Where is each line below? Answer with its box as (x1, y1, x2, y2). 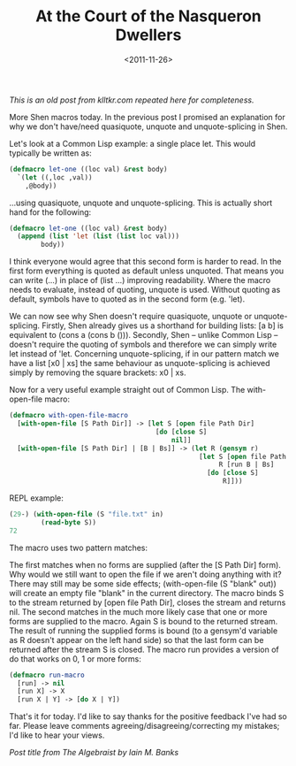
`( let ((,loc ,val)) (17, 172, 93, 182)
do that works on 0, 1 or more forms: (9, 653, 141, 664)
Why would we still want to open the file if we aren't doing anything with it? (9, 569, 282, 579)
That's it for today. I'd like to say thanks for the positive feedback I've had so (9, 711, 287, 722)
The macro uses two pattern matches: (9, 542, 148, 553)
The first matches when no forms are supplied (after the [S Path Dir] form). (9, 559, 281, 570)
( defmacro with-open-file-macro (9, 411, 128, 420)
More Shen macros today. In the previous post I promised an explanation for (9, 111, 285, 122)
